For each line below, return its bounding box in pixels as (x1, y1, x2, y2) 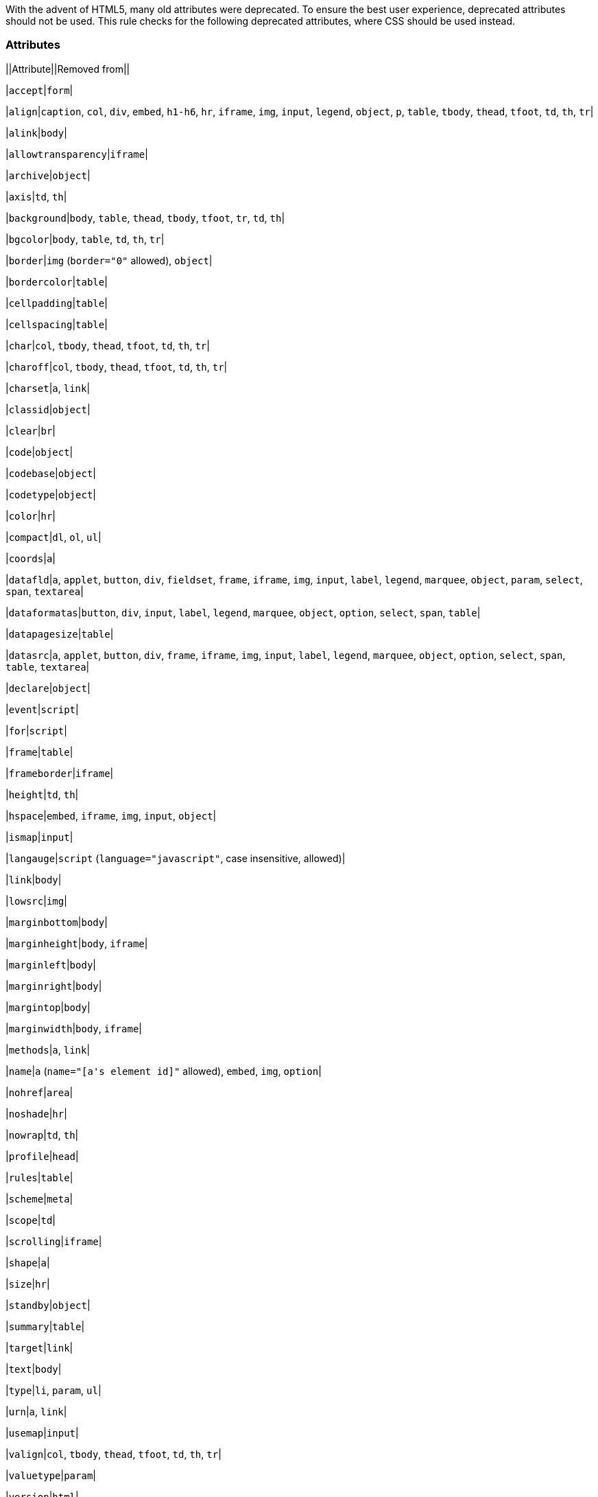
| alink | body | (5, 126, 67, 139)
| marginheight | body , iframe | (5, 937, 148, 949)
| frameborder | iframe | (5, 767, 114, 779)
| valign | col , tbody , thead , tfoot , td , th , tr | (5, 1448, 222, 1460)
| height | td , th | (5, 788, 79, 800)
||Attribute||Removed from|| (5, 62, 130, 75)
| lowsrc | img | (5, 894, 67, 907)
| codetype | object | (5, 488, 96, 500)
